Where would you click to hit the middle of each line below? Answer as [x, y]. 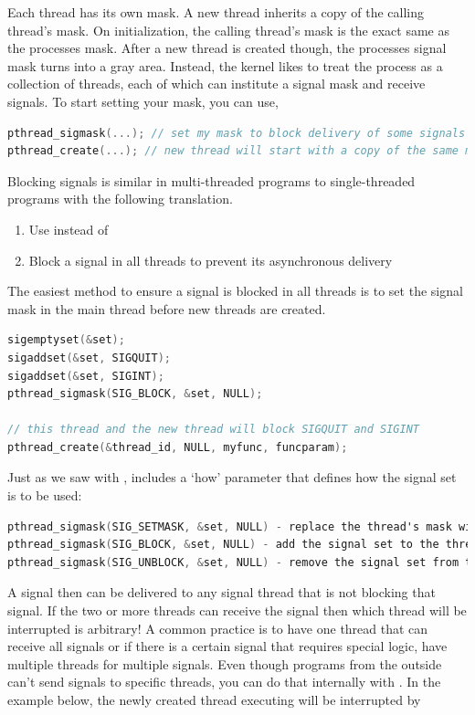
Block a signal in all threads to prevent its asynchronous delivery [211, 260]
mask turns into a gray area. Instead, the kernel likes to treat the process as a [225, 65]
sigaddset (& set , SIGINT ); [86, 376]
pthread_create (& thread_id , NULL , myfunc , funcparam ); [178, 447]
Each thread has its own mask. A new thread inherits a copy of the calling [216, 12]
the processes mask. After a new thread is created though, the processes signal [227, 48]
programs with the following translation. [120, 199]
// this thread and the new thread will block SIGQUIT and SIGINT [214, 430]
